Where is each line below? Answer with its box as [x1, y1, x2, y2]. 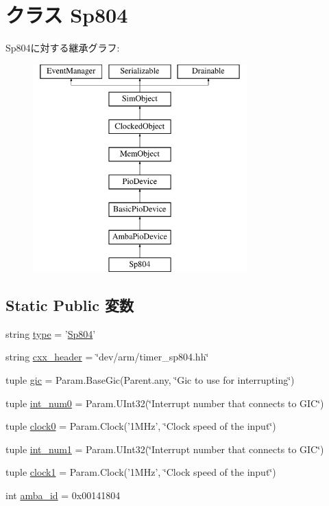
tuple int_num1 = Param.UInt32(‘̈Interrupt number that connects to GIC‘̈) [5, 441, 324, 456]
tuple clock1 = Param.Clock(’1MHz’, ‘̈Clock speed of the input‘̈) [5, 465, 276, 479]
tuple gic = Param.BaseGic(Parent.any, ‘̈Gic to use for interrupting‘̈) [5, 373, 295, 387]
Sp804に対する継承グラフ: [5, 41, 120, 55]
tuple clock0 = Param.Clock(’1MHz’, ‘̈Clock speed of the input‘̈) [5, 419, 276, 433]
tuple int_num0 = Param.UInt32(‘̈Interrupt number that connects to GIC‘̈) [5, 395, 324, 410]
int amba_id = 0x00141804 [5, 488, 121, 503]
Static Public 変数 [5, 295, 134, 316]
